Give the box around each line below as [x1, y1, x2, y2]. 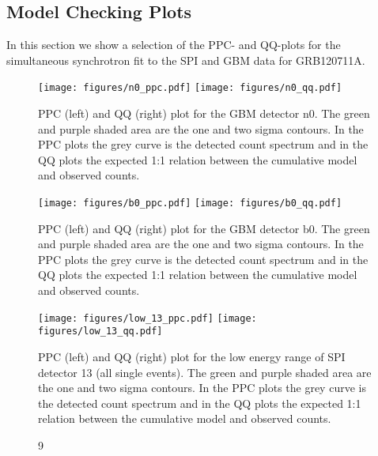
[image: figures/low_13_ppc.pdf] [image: [38, 312, 257, 324]
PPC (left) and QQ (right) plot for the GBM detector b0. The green [38, 220, 370, 236]
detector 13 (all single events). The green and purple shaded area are [38, 364, 372, 380]
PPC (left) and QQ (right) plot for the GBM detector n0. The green [38, 105, 370, 122]
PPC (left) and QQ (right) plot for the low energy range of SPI [38, 348, 346, 364]
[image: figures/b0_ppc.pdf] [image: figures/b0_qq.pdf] [38, 198, 342, 209]
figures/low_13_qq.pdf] [38, 326, 163, 337]
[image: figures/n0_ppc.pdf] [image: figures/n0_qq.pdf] [38, 82, 342, 94]
